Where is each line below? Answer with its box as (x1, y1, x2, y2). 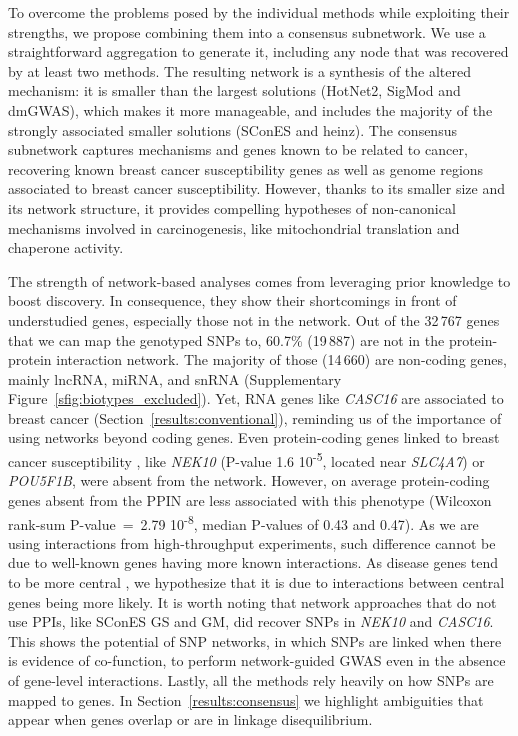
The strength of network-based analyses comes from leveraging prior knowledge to (8, 270, 511, 291)
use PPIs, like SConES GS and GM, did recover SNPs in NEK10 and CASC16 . (8, 611, 494, 632)
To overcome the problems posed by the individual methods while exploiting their (8, 2, 510, 22)
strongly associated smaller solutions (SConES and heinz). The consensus (8, 119, 457, 140)
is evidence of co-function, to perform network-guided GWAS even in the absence (8, 650, 506, 671)
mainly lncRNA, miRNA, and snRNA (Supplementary (8, 368, 342, 389)
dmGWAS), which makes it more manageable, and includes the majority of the (8, 99, 493, 120)
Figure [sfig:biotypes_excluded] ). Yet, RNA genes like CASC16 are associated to (8, 388, 504, 409)
